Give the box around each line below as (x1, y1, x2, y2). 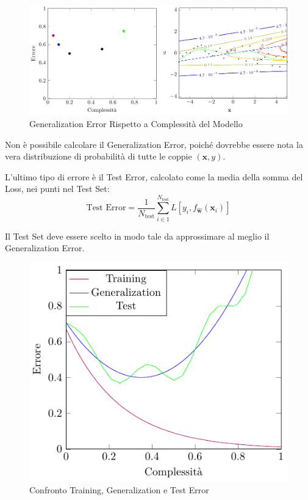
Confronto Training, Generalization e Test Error (29, 483, 209, 496)
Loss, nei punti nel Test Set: (5, 182, 110, 195)
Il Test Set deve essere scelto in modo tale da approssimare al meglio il (5, 229, 270, 242)
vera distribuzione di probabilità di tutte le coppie (5, 150, 192, 163)
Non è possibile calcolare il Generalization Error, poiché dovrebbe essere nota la (5, 138, 303, 150)
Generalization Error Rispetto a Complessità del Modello (29, 117, 243, 130)
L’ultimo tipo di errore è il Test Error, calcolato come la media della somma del (5, 170, 303, 183)
